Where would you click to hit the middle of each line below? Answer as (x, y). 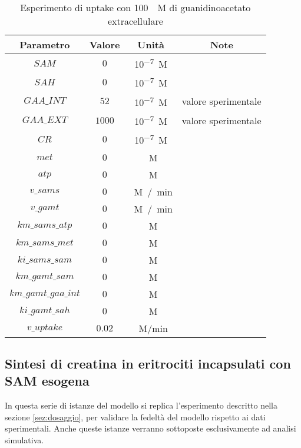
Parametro (45, 44)
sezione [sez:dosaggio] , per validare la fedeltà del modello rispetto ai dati (135, 417)
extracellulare (135, 21)
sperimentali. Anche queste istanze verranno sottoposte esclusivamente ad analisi (150, 428)
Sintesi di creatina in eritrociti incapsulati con (148, 364)
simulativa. (24, 440)
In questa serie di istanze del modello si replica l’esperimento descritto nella (141, 405)
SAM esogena (47, 381)
